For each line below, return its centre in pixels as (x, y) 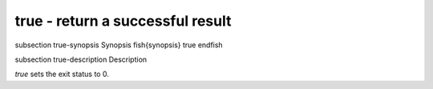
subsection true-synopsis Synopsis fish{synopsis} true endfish (119, 45)
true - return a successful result (123, 21)
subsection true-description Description (81, 59)
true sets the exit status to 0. (62, 74)
